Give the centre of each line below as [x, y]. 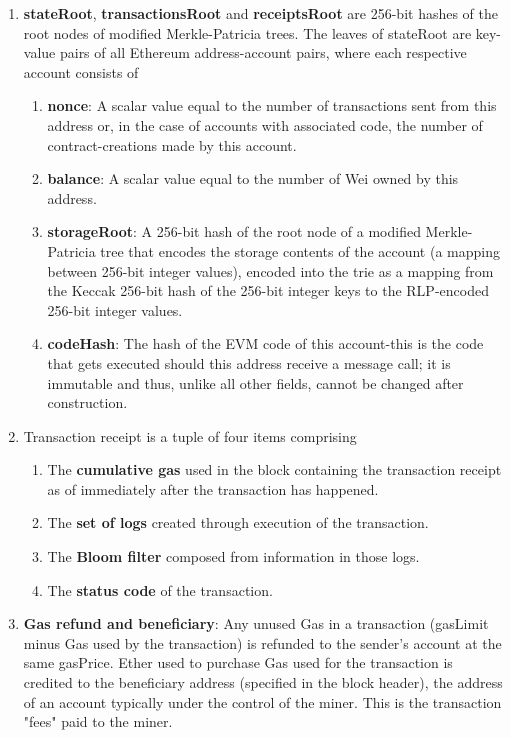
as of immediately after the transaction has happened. [213, 488]
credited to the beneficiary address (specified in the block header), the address [263, 682]
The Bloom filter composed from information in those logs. [233, 556]
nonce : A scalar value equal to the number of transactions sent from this [272, 105]
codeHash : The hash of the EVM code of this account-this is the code [265, 343]
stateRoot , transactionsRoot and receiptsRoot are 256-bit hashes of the [261, 13]
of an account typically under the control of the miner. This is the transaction [262, 701]
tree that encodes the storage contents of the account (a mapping [300, 250]
